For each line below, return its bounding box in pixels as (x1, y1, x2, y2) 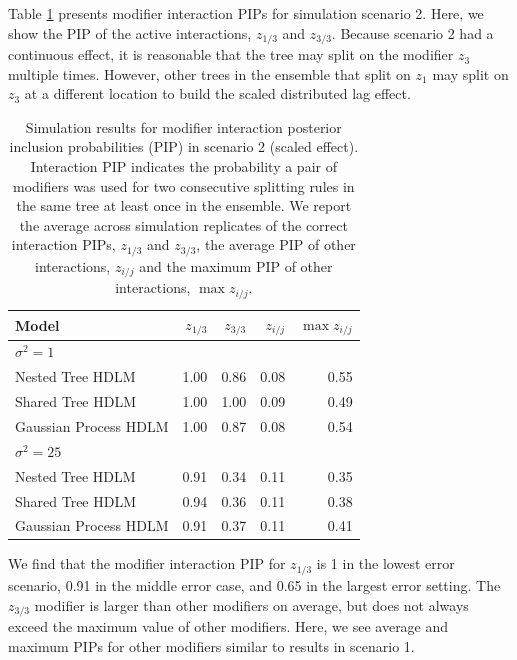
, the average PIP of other (196, 234, 356, 255)
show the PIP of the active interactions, (8, 22, 252, 43)
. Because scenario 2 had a (331, 22, 494, 43)
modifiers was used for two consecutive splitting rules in (13, 175, 355, 196)
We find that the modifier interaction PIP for (8, 553, 286, 574)
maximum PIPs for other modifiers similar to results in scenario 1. (8, 635, 415, 656)
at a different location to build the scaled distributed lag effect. (24, 83, 411, 104)
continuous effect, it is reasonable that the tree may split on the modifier (8, 44, 454, 65)
